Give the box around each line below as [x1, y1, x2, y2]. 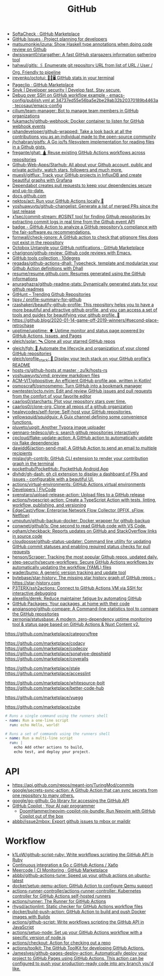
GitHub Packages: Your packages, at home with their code [12, 600, 130, 606]
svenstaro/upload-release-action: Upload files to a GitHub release [12, 491, 145, 497]
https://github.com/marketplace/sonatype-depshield [5, 651, 111, 656]
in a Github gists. [12, 144, 46, 150]
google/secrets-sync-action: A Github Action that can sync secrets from [12, 787, 158, 793]
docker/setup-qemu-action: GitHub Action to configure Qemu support [12, 882, 153, 889]
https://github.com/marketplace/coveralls [5, 655, 89, 662]
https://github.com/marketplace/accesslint [5, 670, 91, 676]
